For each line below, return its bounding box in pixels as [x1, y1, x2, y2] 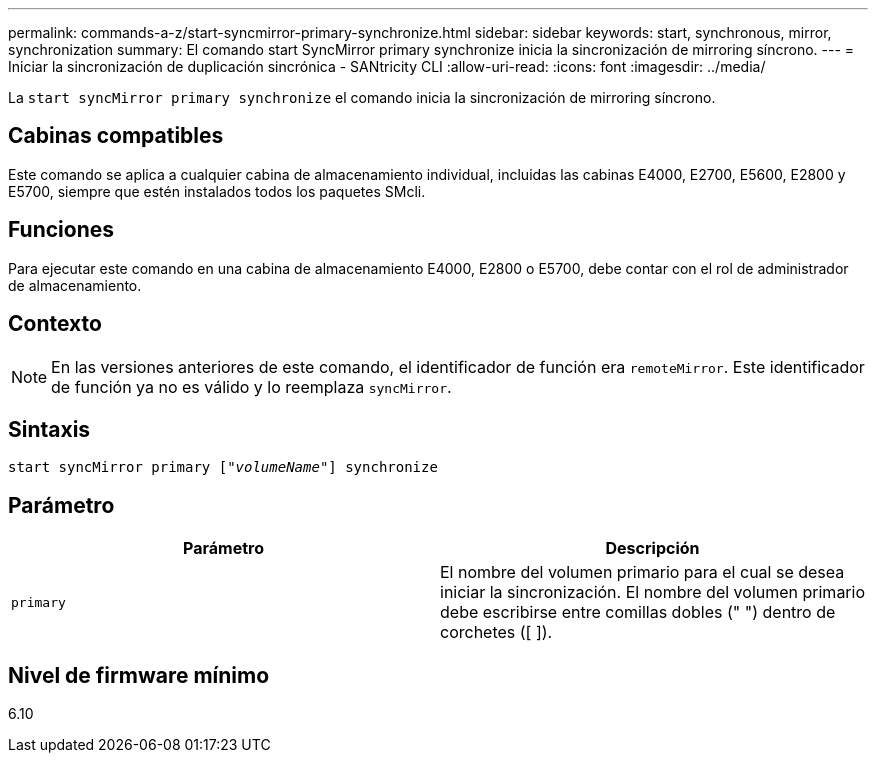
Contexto [8, 311, 102, 337]
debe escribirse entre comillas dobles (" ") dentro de [440, 602, 836, 623]
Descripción [605, 538, 700, 559]
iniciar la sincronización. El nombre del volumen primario [440, 582, 866, 603]
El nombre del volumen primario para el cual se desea [440, 562, 845, 583]
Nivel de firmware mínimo [8, 662, 270, 688]
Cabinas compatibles [8, 123, 224, 149]
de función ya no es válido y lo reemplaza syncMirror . [51, 376, 452, 397]
